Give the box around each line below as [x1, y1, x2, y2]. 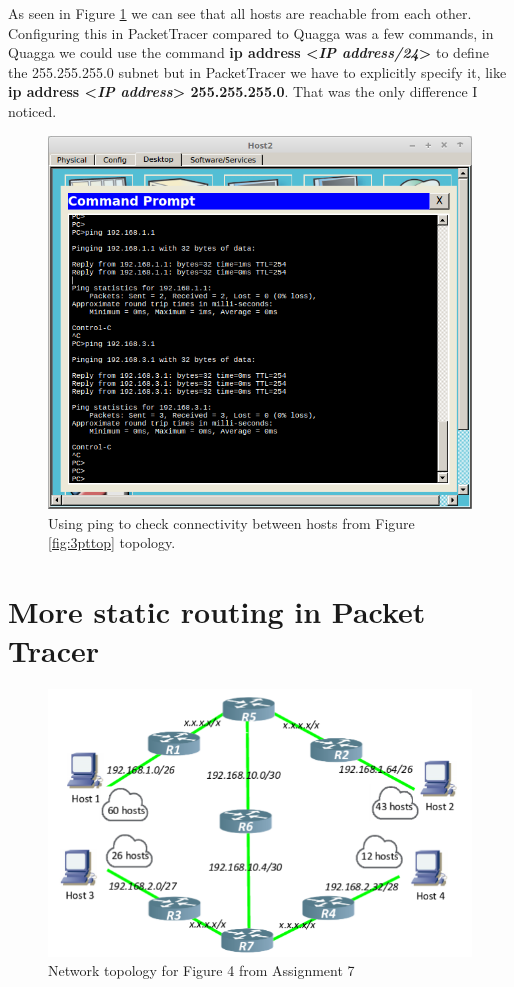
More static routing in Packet [8, 591, 426, 632]
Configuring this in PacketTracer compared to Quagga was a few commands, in [8, 22, 494, 43]
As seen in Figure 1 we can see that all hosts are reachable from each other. [8, 3, 472, 23]
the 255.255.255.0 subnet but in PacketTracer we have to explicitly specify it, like [8, 61, 507, 82]
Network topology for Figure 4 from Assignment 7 [48, 960, 355, 981]
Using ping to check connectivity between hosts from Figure [48, 512, 415, 533]
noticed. [8, 100, 57, 121]
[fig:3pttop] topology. [48, 532, 176, 553]
